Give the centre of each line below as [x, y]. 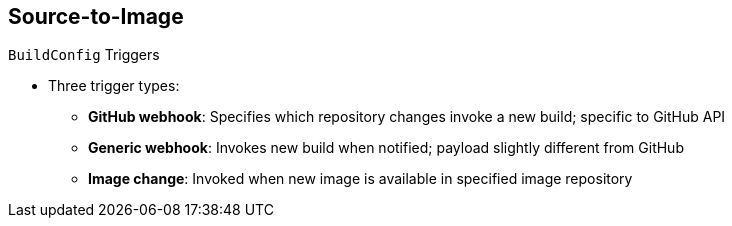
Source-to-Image [96, 16]
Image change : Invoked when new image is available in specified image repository [360, 179]
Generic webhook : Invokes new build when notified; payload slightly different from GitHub [386, 148]
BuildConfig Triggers [84, 55]
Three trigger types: [114, 86]
